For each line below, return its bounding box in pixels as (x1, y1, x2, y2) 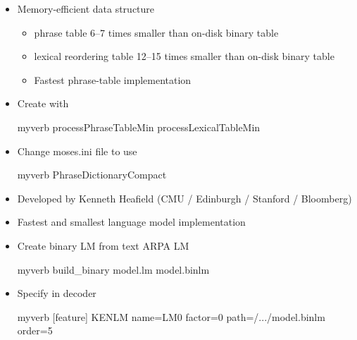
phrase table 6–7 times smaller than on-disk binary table (34, 25, 279, 40)
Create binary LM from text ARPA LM (17, 238, 189, 253)
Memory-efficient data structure (17, 1, 155, 16)
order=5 (17, 323, 53, 338)
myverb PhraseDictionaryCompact (17, 167, 167, 182)
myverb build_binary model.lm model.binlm (17, 262, 210, 277)
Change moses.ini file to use (17, 143, 137, 158)
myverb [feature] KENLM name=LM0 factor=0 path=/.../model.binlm (17, 309, 325, 324)
